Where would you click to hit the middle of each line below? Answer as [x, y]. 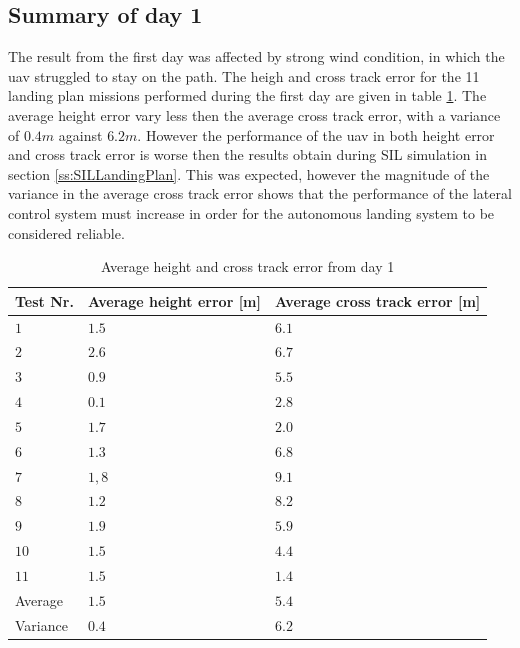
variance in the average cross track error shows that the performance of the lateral [260, 193]
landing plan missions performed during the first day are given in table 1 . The [247, 95]
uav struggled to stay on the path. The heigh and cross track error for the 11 [244, 75]
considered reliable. [66, 232]
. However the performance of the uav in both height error [316, 134]
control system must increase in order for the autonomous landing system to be [251, 212]
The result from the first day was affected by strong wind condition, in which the [256, 56]
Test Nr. [44, 300]
